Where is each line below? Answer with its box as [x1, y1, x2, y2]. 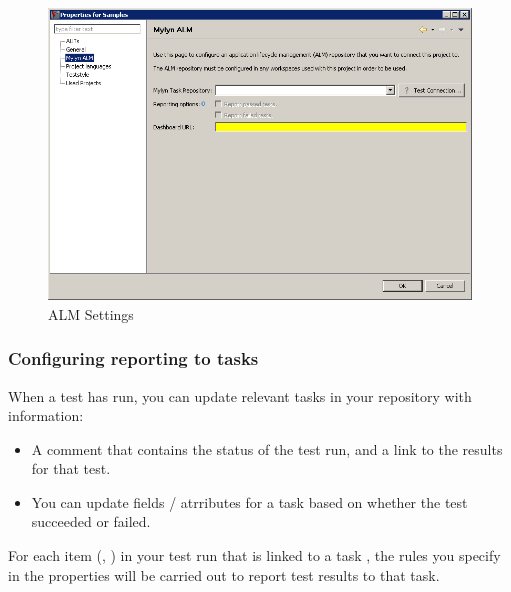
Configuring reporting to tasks [8, 346, 259, 371]
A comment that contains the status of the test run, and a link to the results [31, 438, 503, 459]
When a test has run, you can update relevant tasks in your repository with [8, 385, 472, 406]
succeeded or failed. [31, 511, 151, 532]
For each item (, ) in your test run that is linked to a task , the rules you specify [8, 545, 501, 566]
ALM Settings [48, 303, 134, 324]
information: [8, 405, 84, 426]
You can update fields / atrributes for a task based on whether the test [31, 491, 468, 512]
